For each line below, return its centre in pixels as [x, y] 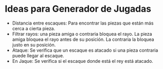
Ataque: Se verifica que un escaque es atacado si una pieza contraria [85, 50]
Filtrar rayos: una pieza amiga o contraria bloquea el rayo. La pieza [82, 34]
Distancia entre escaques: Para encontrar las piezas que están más [83, 23]
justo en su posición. [34, 44]
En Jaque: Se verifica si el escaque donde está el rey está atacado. [83, 61]
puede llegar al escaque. [38, 55]
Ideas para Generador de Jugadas [78, 9]
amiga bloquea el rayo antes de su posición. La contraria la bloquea [83, 39]
